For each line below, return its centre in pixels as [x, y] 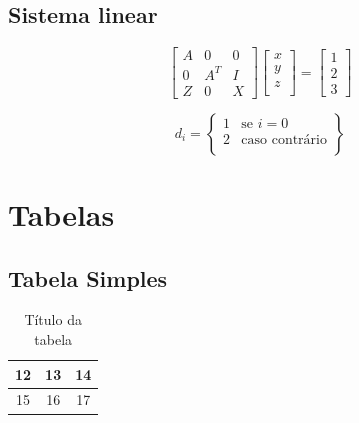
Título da [53, 319]
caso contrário [284, 140]
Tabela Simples [88, 277]
